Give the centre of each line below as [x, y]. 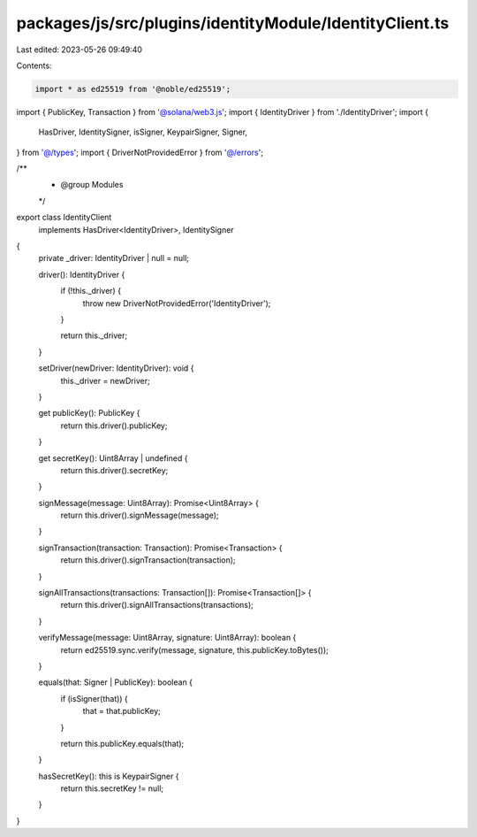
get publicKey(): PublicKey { [89, 413]
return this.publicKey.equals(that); [122, 743]
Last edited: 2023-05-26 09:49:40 [79, 50]
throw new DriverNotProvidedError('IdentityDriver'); [177, 303]
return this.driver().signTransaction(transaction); [148, 560]
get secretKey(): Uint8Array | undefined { [113, 458]
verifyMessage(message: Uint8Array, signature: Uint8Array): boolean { [167, 638]
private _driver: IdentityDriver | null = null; [114, 258]
